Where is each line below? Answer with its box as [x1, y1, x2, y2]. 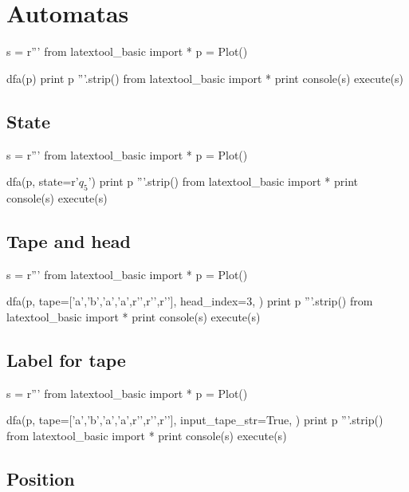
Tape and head [6, 228, 131, 253]
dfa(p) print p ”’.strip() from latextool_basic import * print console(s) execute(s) [6, 69, 404, 86]
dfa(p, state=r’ [6, 173, 79, 190]
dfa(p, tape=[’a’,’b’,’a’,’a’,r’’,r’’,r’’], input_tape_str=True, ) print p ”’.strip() [6, 411, 383, 428]
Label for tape [6, 347, 126, 372]
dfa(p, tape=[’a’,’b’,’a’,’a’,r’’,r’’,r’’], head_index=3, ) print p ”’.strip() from [6, 293, 373, 309]
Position [6, 466, 75, 490]
